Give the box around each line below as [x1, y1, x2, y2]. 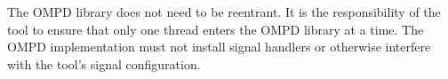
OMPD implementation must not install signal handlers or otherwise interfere [7, 37, 431, 56]
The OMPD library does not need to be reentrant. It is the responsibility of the [7, 3, 441, 20]
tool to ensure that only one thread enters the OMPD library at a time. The [7, 20, 424, 38]
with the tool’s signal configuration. [7, 54, 201, 73]
